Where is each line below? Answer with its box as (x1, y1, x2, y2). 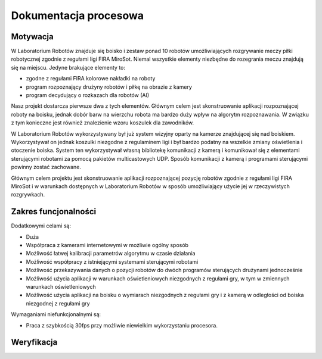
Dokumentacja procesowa (11, 9, 144, 22)
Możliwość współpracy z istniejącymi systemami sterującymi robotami (26, 258, 199, 265)
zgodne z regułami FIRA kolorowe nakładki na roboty (26, 75, 156, 82)
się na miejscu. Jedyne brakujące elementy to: (11, 64, 125, 71)
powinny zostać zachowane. (11, 164, 82, 171)
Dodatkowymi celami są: (11, 222, 72, 229)
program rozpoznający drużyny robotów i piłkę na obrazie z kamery (26, 83, 192, 90)
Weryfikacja (11, 337, 58, 348)
